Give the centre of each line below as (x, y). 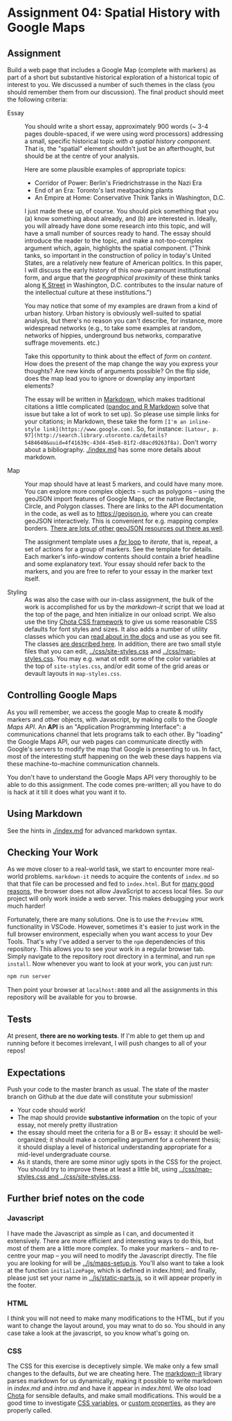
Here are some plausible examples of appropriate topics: (105, 169)
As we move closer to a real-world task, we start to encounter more (104, 869)
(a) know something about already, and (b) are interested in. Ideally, (121, 218)
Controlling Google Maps (62, 696)
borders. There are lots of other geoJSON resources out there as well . (124, 528)
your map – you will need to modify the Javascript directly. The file (122, 1256)
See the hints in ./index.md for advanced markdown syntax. (92, 830)
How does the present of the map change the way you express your (122, 364)
